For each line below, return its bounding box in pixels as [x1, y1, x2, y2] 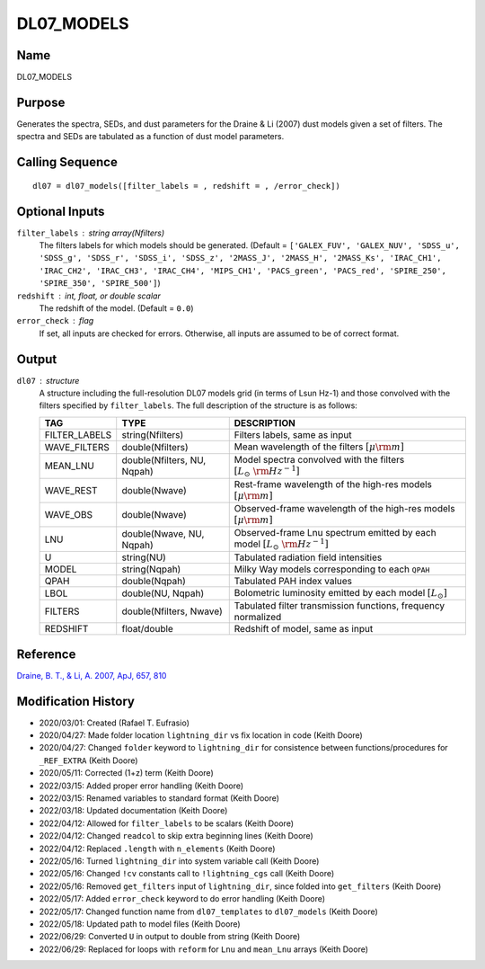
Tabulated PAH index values [234, 574, 353, 587]
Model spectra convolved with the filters [234, 454, 405, 467]
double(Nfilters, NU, [121, 454, 207, 467]
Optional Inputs [16, 203, 105, 219]
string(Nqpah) [121, 563, 181, 575]
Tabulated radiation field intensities [234, 551, 383, 564]
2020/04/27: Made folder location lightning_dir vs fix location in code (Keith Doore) [39, 730, 363, 741]
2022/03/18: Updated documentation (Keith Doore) [39, 805, 228, 816]
